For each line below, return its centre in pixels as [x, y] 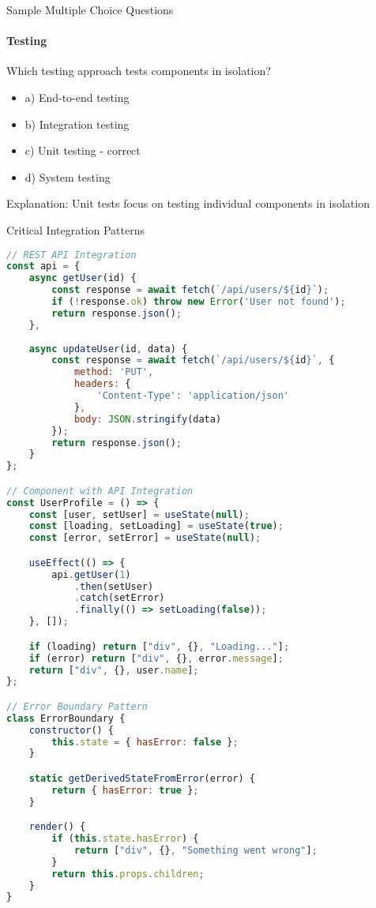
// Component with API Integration [100, 491]
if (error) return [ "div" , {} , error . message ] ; [156, 658]
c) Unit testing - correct [83, 150]
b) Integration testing [77, 124]
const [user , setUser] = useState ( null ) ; [139, 514]
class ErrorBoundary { [66, 718]
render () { [57, 827]
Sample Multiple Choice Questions [90, 9]
